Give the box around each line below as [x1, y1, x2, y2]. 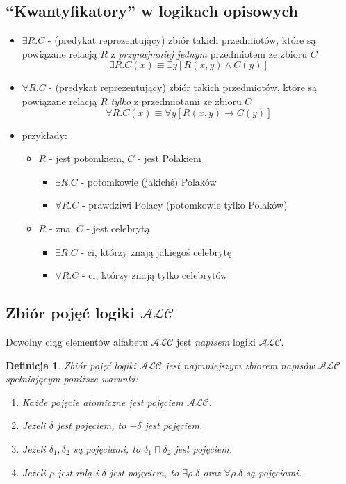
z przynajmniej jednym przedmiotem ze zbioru [110, 46, 307, 60]
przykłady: [22, 127, 67, 142]
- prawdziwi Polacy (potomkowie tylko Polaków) [81, 197, 288, 212]
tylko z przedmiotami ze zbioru [110, 93, 242, 108]
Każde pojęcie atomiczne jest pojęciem [22, 394, 183, 409]
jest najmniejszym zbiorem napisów [165, 357, 315, 372]
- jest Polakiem [138, 151, 201, 166]
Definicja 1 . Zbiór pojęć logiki [6, 357, 136, 372]
